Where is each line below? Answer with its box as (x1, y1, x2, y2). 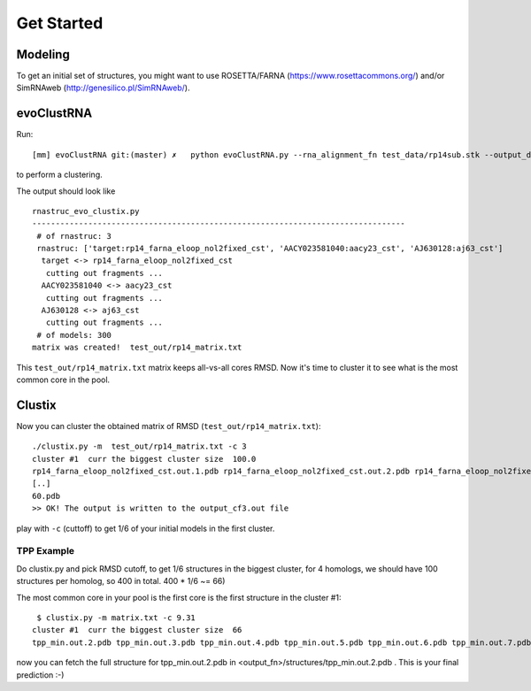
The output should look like (16, 186, 116, 196)
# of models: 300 (36, 330, 112, 340)
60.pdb (32, 491, 61, 501)
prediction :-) (16, 669, 65, 680)
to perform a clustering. (16, 169, 104, 180)
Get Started (16, 13, 104, 33)
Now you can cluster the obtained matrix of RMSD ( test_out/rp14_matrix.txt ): (16, 420, 321, 431)
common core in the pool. (16, 374, 111, 385)
